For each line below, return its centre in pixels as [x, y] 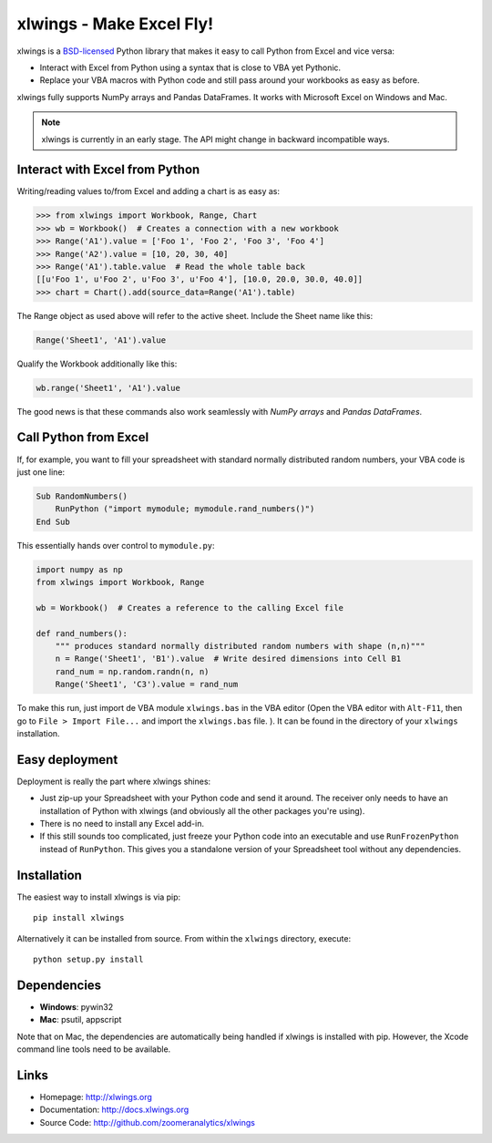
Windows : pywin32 [77, 1006]
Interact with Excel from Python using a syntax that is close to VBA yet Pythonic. [190, 67]
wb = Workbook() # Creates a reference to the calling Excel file [190, 608]
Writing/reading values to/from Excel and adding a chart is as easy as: [149, 191]
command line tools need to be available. [94, 1049]
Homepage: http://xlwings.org [96, 1097]
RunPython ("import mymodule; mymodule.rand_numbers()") [185, 509]
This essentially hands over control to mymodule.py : [116, 545]
